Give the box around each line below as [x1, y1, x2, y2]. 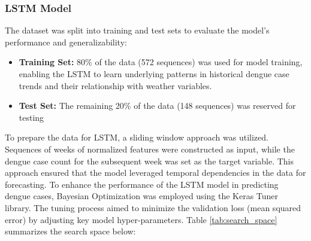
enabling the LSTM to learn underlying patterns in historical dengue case [19, 68, 289, 80]
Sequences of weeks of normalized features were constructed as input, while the [5, 142, 295, 155]
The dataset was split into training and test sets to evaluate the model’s [5, 24, 270, 36]
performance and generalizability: [5, 35, 127, 48]
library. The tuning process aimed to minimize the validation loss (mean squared [5, 201, 301, 213]
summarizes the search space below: [5, 225, 136, 237]
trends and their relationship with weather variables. [19, 79, 212, 91]
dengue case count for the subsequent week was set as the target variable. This [5, 154, 294, 167]
